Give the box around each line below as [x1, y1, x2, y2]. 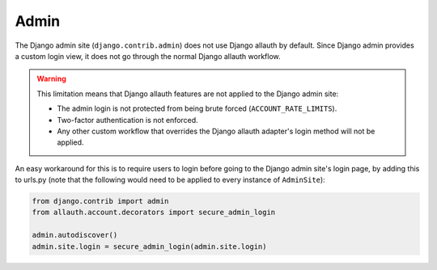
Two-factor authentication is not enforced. [57, 115, 198, 124]
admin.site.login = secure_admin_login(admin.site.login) [32, 242, 267, 251]
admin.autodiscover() [32, 230, 118, 240]
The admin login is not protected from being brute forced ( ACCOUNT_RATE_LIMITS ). [57, 103, 337, 113]
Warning [36, 74, 66, 84]
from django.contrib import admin [32, 196, 169, 206]
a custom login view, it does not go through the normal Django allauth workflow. [15, 51, 281, 61]
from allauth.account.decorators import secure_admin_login [32, 208, 276, 217]
